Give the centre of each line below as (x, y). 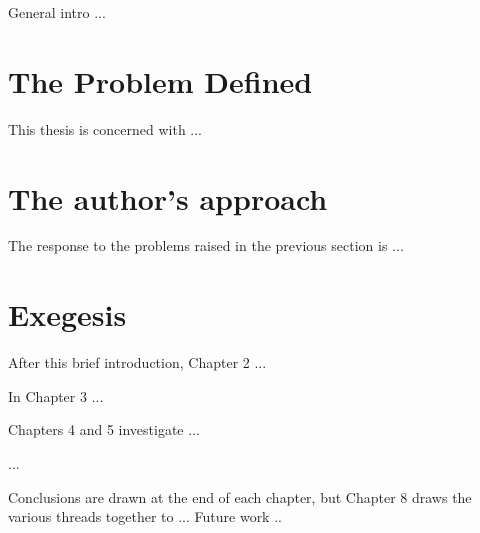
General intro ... (57, 12)
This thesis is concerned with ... (105, 128)
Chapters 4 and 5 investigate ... (104, 429)
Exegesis (67, 314)
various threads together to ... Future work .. (145, 516)
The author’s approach (168, 197)
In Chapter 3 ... (56, 395)
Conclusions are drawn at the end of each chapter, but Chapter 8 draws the (240, 496)
